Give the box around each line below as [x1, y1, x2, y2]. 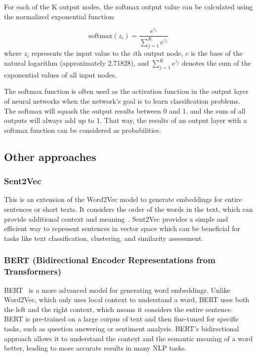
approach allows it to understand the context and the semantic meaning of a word [4, 333, 253, 343]
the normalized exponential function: [4, 11, 115, 21]
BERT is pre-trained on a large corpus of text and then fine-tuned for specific [4, 314, 239, 324]
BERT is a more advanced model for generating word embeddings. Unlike [4, 284, 230, 295]
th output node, [135, 48, 183, 58]
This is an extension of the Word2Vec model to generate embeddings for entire [4, 194, 242, 204]
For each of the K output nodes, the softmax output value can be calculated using [4, 1, 253, 11]
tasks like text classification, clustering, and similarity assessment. [4, 233, 204, 243]
